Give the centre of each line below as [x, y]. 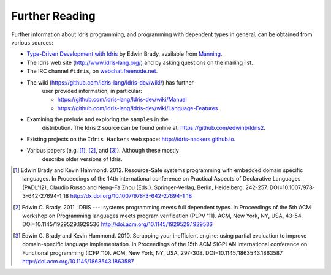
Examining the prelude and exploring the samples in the [97, 119]
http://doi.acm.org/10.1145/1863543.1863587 [78, 261]
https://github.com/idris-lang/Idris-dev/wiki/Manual [122, 100]
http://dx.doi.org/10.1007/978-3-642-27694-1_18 [131, 196]
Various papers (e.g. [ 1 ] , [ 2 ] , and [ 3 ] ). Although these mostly [103, 151]
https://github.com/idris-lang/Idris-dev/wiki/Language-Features [138, 108]
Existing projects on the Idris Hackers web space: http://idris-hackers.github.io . [131, 139]
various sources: [32, 42]
